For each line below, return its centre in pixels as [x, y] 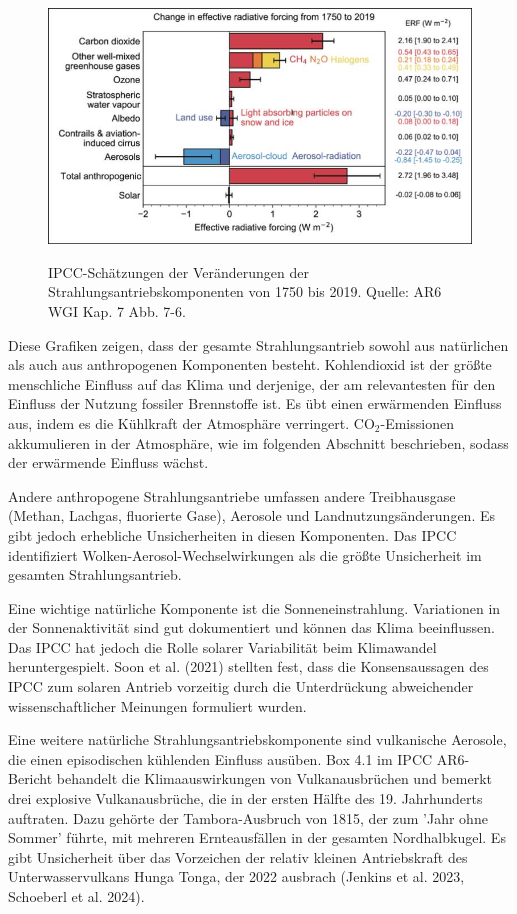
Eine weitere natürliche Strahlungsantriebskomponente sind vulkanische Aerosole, [257, 739]
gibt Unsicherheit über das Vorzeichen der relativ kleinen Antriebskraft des [238, 856]
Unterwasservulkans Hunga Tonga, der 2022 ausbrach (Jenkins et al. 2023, [236, 876]
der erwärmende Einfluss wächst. [108, 462]
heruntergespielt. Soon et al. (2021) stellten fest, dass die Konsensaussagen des [248, 666]
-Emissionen [417, 422]
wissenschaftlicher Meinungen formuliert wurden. [157, 705]
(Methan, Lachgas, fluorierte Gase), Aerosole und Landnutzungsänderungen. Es [251, 515]
